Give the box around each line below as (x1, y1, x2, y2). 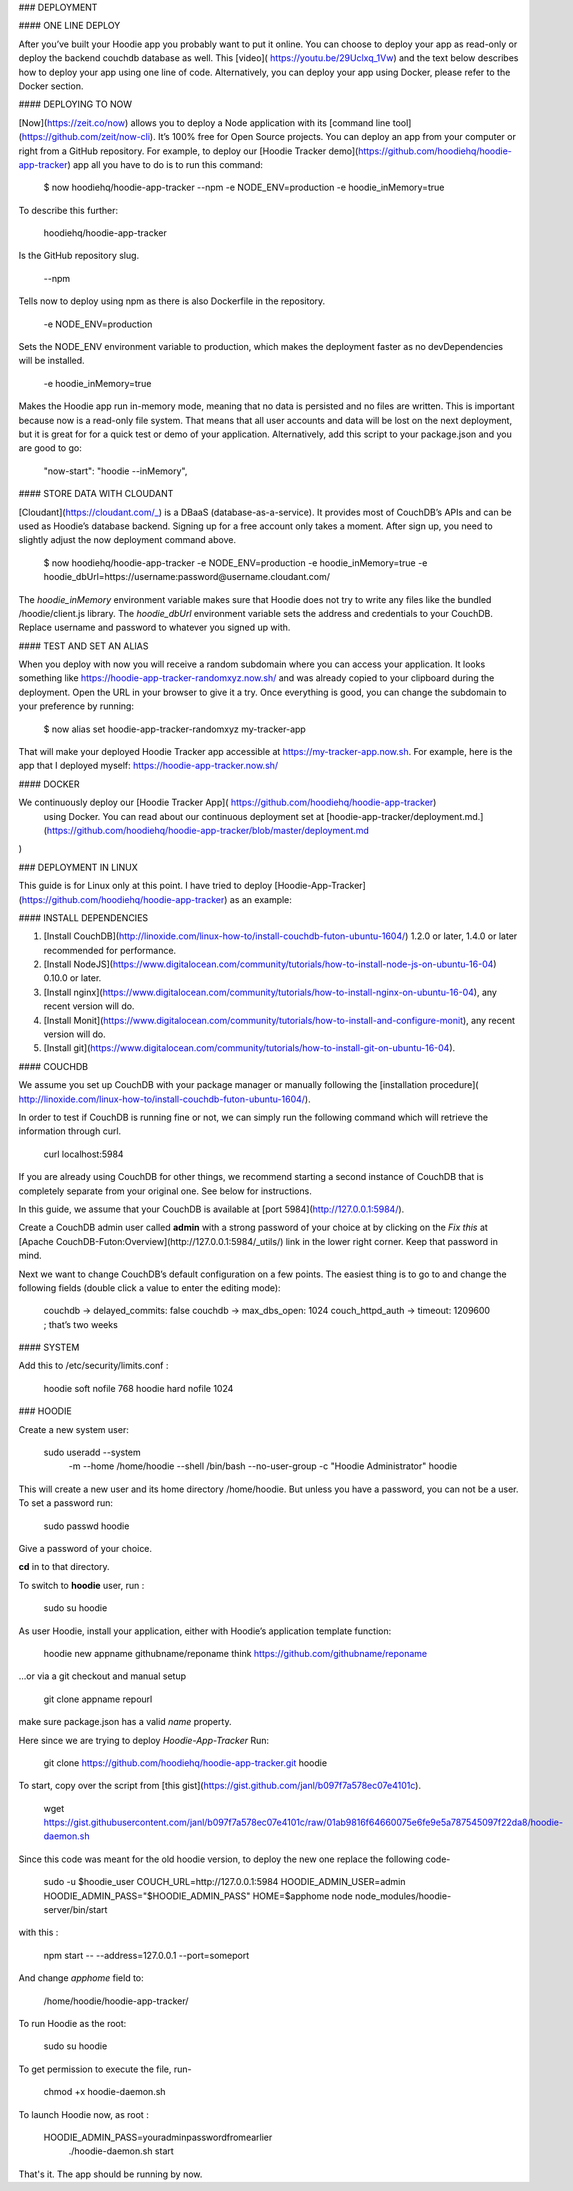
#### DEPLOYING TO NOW (18, 98, 133, 110)
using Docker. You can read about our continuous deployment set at (43, 810, 325, 822)
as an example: (229, 893, 292, 905)
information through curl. (18, 1125, 122, 1137)
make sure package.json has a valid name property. (18, 1716, 232, 1728)
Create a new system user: (18, 1423, 129, 1435)
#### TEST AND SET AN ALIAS (18, 640, 149, 652)
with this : (18, 1926, 59, 1939)
